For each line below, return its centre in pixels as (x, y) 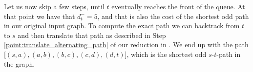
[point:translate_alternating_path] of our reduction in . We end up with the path (126, 45)
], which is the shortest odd (166, 54)
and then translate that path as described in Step (92, 35)
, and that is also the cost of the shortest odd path (173, 16)
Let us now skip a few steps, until (54, 6)
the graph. (20, 63)
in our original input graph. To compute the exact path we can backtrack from (122, 26)
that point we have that (40, 16)
